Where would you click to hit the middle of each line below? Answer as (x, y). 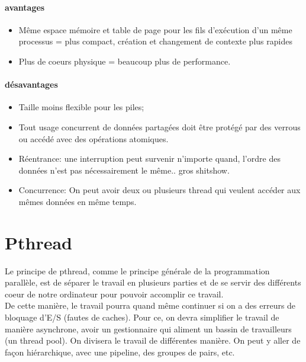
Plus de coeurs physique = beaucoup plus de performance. (125, 61)
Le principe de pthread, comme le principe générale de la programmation (137, 270)
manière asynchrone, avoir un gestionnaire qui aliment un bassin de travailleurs (148, 329)
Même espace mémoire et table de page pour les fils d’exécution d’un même (155, 29)
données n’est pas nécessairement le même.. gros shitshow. (124, 170)
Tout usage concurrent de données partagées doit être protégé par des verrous (160, 126)
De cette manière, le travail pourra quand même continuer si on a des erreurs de (150, 305)
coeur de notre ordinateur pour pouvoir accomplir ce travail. (114, 294)
